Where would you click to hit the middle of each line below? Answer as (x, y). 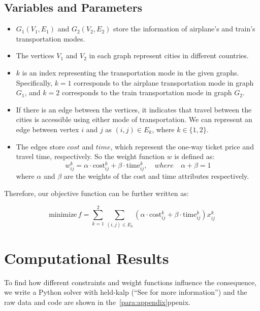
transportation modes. (51, 38)
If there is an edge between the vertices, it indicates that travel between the (134, 109)
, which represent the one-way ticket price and (182, 146)
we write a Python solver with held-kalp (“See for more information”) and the (126, 292)
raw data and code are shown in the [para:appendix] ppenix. (97, 302)
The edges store (40, 146)
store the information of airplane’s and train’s (184, 29)
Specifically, (34, 82)
